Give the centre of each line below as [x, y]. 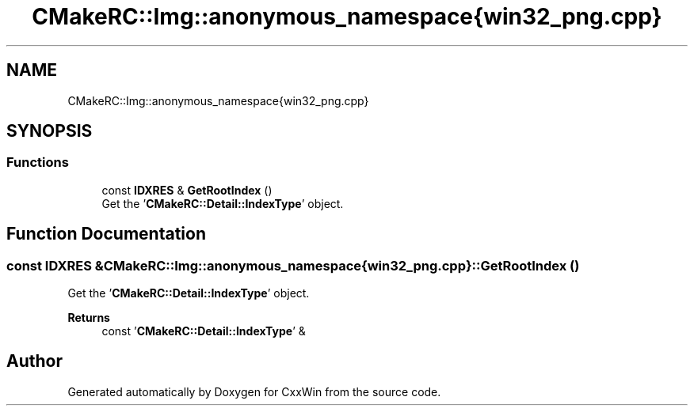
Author [34, 361]
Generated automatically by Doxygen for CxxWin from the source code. [254, 391]
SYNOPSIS [50, 131]
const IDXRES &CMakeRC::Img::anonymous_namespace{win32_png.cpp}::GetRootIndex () [293, 265]
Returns [89, 318]
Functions [38, 163]
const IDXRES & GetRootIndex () [187, 190]
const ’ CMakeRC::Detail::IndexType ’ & [204, 331]
